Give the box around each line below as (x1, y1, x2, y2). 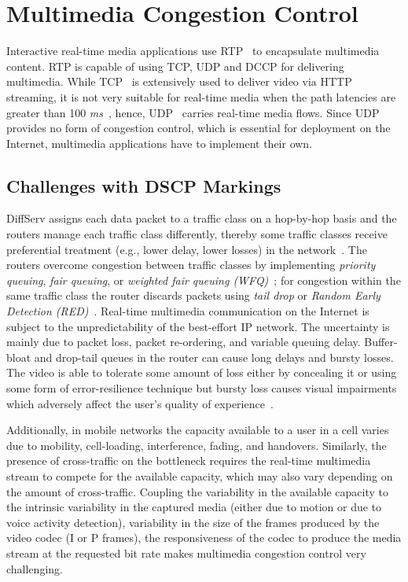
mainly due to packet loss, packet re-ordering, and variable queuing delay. (6, 333, 361, 350)
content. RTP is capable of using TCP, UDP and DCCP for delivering (6, 57, 344, 74)
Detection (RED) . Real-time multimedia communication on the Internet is (6, 303, 369, 319)
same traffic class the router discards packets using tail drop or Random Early (6, 287, 380, 304)
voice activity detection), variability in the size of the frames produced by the (6, 514, 380, 530)
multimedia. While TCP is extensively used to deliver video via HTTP (6, 73, 352, 90)
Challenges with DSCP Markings (6, 173, 281, 197)
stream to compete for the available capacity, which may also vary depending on (6, 467, 393, 484)
